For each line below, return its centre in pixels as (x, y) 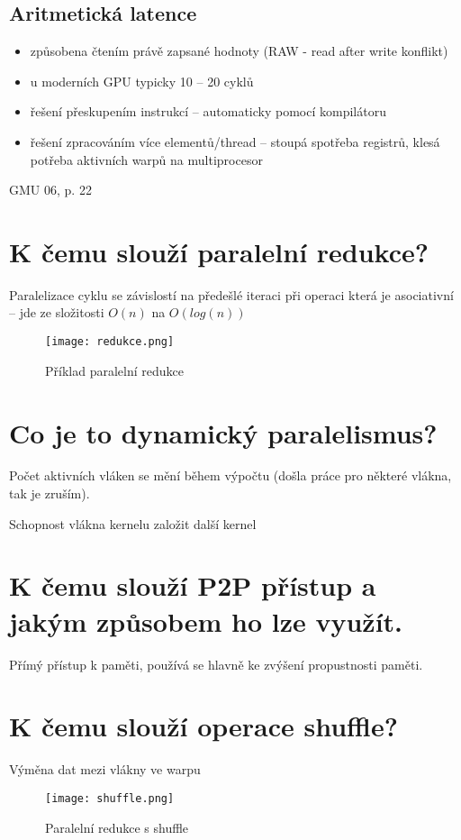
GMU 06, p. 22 (50, 190)
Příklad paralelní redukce (114, 370)
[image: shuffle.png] (110, 798)
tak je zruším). (50, 493)
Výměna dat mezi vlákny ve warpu (105, 769)
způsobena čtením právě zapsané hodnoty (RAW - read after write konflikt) (239, 51)
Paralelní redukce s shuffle (117, 827)
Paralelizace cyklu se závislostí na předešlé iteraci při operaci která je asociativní (231, 294)
